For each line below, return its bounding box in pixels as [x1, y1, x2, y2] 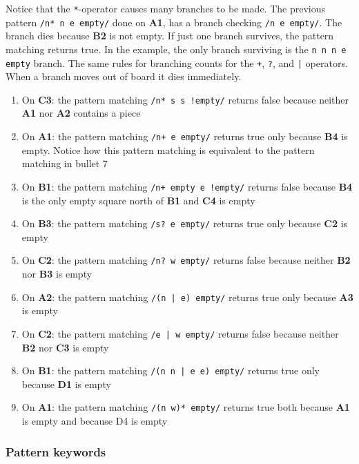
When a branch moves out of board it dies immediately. [6, 69, 242, 84]
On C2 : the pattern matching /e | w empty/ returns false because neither [21, 326, 339, 340]
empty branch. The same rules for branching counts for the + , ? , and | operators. [6, 55, 348, 70]
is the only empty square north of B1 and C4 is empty [21, 193, 255, 207]
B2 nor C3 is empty [21, 340, 109, 354]
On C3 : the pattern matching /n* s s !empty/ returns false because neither [21, 92, 349, 106]
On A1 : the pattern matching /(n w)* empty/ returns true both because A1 [21, 400, 350, 414]
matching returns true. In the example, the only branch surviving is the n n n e [6, 41, 347, 56]
